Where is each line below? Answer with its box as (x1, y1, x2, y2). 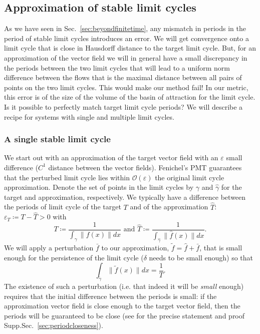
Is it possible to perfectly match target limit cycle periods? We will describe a (4, 101, 243, 112)
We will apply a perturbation (4, 242, 94, 253)
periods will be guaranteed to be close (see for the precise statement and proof (4, 310, 245, 320)
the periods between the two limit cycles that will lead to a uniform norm (4, 62, 230, 73)
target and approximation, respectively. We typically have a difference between (4, 191, 246, 202)
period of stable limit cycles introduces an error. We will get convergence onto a (4, 33, 249, 43)
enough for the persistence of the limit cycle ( (4, 252, 144, 262)
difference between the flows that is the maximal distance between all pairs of (4, 72, 242, 83)
